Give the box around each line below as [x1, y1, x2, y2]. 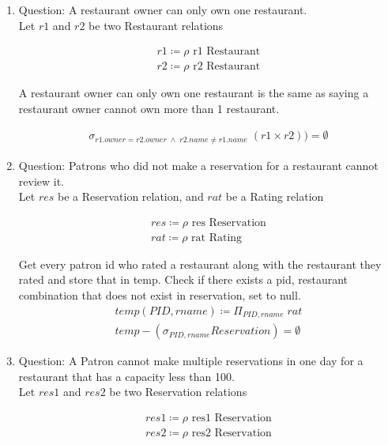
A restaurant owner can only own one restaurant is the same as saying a [18, 85, 369, 101]
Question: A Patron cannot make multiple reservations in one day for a [18, 353, 364, 369]
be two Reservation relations [109, 383, 247, 400]
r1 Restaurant [193, 46, 261, 58]
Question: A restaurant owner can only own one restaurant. [18, 2, 307, 17]
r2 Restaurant [193, 61, 261, 73]
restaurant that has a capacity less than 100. [18, 368, 235, 384]
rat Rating [191, 232, 243, 243]
